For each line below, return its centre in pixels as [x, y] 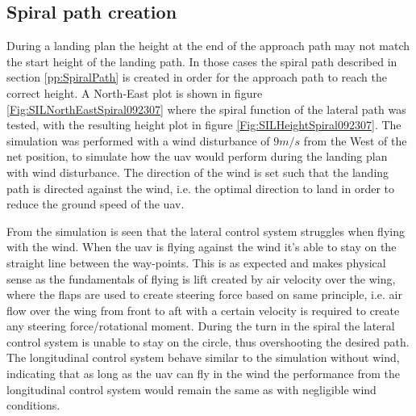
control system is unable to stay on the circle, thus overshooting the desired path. [208, 341]
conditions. [33, 405]
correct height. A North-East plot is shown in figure [135, 92]
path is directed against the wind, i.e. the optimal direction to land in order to [201, 188]
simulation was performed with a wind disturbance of [138, 140]
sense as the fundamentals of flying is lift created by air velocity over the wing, [201, 278]
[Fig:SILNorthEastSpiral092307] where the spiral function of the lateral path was [206, 109]
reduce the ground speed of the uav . [96, 204]
